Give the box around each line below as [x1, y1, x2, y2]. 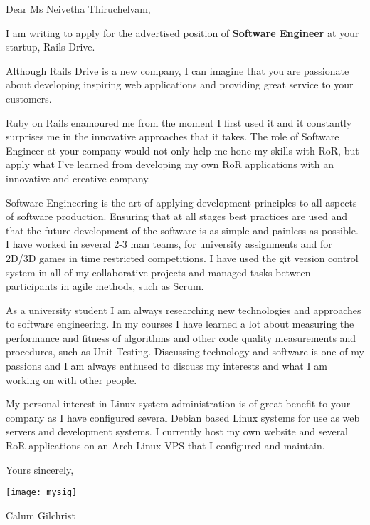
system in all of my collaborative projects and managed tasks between [6, 264, 311, 279]
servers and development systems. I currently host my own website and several [6, 424, 349, 439]
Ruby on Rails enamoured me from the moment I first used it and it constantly [6, 115, 352, 130]
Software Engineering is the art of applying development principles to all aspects [6, 194, 357, 209]
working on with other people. [6, 372, 137, 387]
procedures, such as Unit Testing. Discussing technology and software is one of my [6, 344, 364, 359]
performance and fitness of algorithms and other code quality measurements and [6, 330, 356, 345]
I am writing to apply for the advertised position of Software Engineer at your [6, 25, 359, 40]
